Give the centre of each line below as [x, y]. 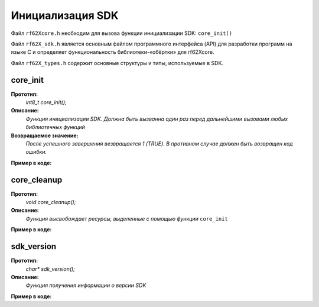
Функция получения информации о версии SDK [86, 285]
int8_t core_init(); [46, 102]
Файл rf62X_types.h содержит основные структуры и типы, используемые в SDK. [117, 63]
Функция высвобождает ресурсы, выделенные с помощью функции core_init [127, 218]
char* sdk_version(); [50, 269]
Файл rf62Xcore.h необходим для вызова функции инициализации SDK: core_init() [122, 33]
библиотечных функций [56, 127]
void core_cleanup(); [51, 202]
